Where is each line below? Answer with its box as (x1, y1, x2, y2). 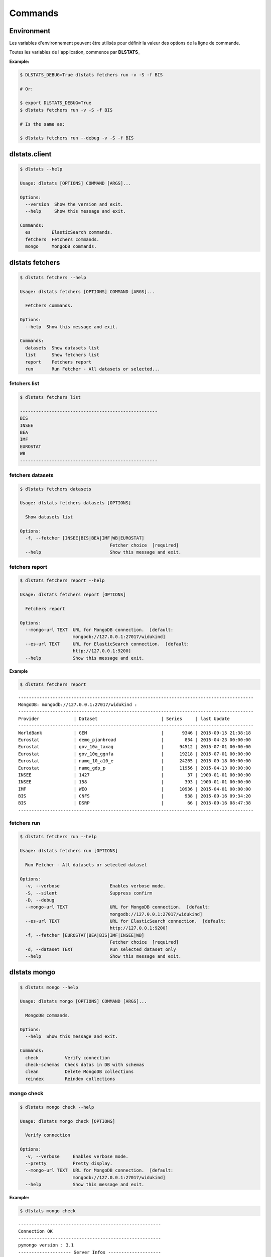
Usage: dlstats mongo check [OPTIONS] (20, 1118, 115, 1124)
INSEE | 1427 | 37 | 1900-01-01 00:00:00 (18, 772, 251, 778)
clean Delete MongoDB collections (25, 1069, 134, 1074)
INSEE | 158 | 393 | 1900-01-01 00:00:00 (18, 779, 251, 785)
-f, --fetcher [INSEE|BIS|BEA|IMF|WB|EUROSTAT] (25, 535, 145, 541)
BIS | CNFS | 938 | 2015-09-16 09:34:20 (18, 793, 251, 799)
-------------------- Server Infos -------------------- (18, 1249, 162, 1255)
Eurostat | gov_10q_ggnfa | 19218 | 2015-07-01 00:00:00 (18, 751, 251, 757)
